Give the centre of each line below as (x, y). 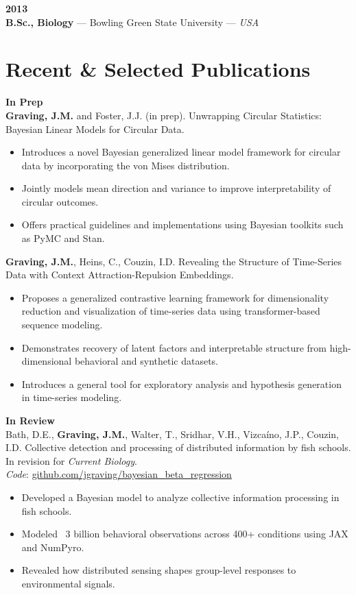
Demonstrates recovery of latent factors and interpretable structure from (174, 347)
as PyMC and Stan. (63, 238)
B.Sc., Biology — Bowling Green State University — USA (132, 22)
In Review (30, 420)
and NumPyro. (53, 547)
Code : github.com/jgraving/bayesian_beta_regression (119, 474)
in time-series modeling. (72, 397)
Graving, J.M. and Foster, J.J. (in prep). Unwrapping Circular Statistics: (164, 115)
